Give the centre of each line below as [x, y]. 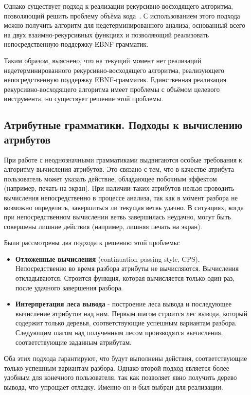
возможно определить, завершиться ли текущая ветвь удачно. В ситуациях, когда [124, 207]
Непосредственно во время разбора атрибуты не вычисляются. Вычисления [127, 268]
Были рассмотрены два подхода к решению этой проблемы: [92, 242]
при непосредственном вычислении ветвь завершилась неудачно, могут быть [117, 217]
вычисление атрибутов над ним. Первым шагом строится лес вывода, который [131, 313]
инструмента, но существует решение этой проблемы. [84, 99]
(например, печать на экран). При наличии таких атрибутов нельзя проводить [119, 188]
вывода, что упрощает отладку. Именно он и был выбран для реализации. [114, 387]
